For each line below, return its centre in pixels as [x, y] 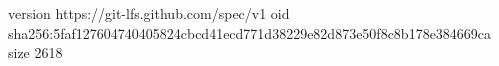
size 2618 [35, 52]
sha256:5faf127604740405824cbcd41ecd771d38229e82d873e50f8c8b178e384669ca [250, 32]
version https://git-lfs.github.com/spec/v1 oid [149, 13]
